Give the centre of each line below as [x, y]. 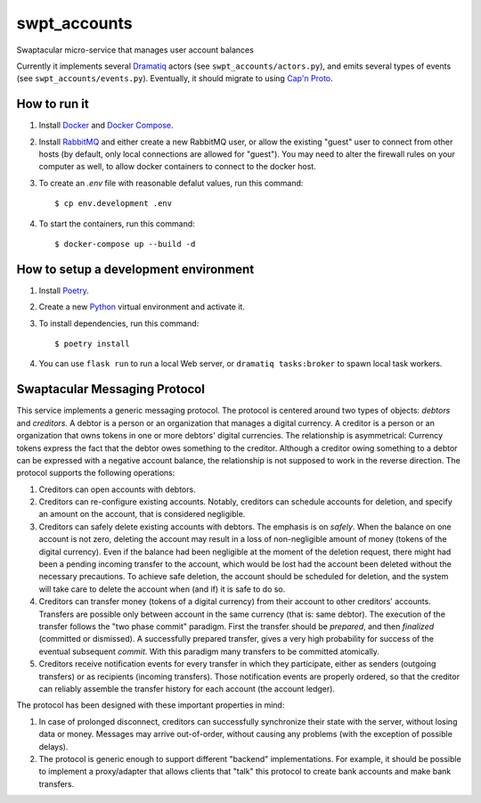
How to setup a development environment [135, 269]
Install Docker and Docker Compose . [106, 126]
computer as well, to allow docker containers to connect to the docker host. [177, 167]
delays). [53, 746]
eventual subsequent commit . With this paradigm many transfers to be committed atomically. [209, 651]
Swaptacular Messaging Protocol [110, 389]
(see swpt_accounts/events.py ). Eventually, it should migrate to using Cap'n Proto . [175, 78]
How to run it [53, 104]
